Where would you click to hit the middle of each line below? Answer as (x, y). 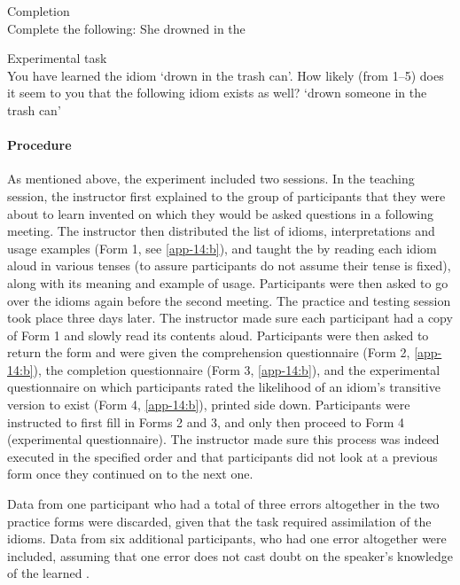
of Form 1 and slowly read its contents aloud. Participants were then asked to (218, 335)
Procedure (39, 145)
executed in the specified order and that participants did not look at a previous (222, 456)
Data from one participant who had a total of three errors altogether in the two (223, 504)
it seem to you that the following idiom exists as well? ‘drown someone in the (217, 93)
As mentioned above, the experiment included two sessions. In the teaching (211, 179)
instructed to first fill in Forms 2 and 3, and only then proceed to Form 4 (206, 421)
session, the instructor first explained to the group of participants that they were (226, 195)
